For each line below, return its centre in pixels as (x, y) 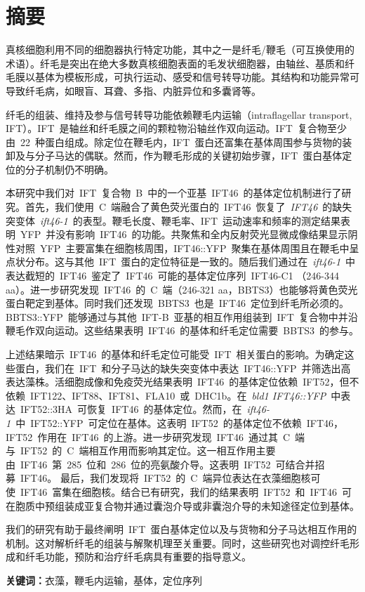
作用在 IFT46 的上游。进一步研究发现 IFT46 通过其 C (164, 436)
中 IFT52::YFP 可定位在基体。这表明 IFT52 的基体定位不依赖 (159, 422)
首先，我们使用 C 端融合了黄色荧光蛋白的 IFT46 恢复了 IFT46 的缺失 (188, 207)
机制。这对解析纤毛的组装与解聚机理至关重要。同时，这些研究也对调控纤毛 (178, 542)
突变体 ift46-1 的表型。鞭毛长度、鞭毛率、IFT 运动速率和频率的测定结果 (173, 220)
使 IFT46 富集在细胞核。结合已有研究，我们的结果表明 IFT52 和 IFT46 (171, 491)
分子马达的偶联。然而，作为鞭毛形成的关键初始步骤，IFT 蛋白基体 (188, 156)
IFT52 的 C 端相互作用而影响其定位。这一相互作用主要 (148, 450)
